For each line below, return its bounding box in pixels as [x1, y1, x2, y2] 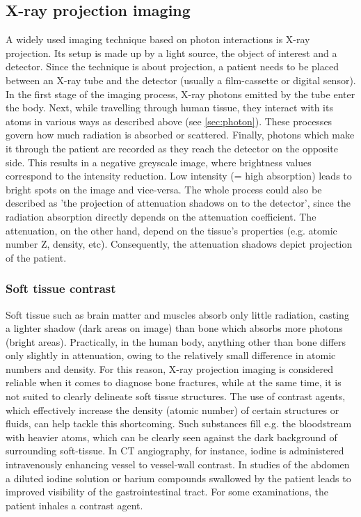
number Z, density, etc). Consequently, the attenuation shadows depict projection [6, 237, 353, 251]
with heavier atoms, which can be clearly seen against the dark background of [6, 429, 337, 444]
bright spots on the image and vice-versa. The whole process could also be [6, 182, 322, 196]
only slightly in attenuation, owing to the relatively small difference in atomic [6, 348, 336, 363]
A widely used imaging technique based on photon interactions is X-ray [6, 32, 310, 47]
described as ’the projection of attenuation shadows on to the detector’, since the [6, 196, 351, 210]
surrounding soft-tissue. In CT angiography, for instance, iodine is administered [6, 443, 344, 458]
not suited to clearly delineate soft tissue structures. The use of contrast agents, [6, 389, 346, 404]
